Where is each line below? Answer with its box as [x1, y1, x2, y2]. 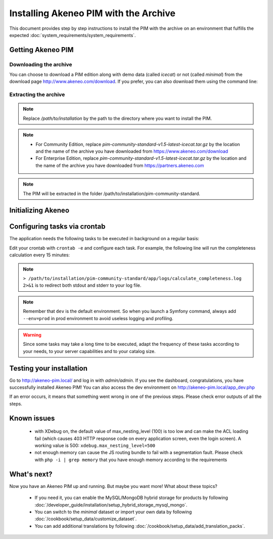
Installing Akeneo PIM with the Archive [9, 8, 175, 19]
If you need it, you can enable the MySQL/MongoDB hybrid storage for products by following [34, 495, 229, 501]
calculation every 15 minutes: [9, 252, 70, 258]
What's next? [9, 470, 53, 478]
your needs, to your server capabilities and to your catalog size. [23, 348, 156, 354]
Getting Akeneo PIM [9, 46, 74, 54]
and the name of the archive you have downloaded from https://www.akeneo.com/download [35, 148, 229, 154]
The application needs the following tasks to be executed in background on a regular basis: [9, 236, 200, 242]
